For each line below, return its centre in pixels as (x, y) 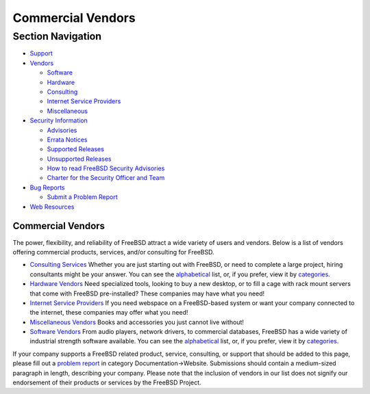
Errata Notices (67, 140)
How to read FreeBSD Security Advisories (106, 168)
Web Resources (52, 207)
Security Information (59, 120)
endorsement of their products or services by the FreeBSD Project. (107, 382)
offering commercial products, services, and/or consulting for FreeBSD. (114, 252)
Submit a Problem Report (82, 197)
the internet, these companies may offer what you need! (109, 313)
